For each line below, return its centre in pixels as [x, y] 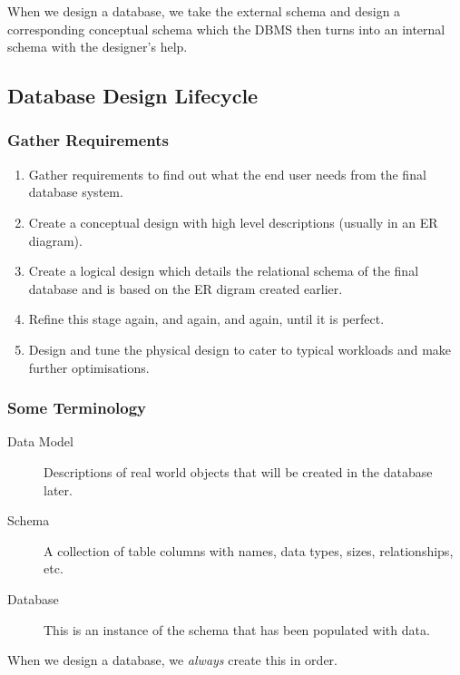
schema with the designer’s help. [98, 47]
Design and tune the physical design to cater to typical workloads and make [240, 349]
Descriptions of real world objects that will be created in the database [238, 471]
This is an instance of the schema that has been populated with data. [237, 629]
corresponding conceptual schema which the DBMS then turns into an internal [226, 29]
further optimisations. [89, 367]
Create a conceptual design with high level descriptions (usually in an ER [233, 222]
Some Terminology [77, 408]
